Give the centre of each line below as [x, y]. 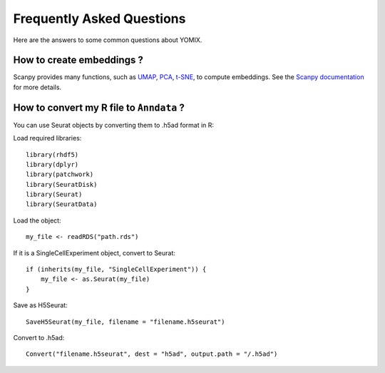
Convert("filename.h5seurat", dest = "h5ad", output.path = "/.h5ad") [152, 354]
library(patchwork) [60, 174]
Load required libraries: [47, 138]
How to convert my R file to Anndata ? [99, 107]
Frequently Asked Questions [99, 19]
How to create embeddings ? [78, 60]
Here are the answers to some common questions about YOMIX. [108, 40]
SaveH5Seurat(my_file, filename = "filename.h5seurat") [125, 322]
